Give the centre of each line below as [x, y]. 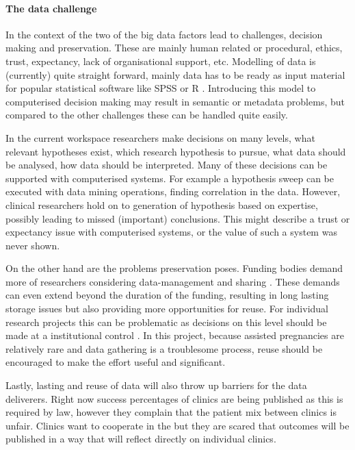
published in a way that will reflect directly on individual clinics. [141, 439]
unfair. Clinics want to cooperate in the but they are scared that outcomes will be [177, 425]
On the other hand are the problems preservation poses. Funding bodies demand [174, 268]
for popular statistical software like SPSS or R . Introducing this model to [161, 88]
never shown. [33, 245]
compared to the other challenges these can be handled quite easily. [147, 115]
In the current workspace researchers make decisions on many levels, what [160, 137]
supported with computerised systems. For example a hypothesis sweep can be [170, 178]
